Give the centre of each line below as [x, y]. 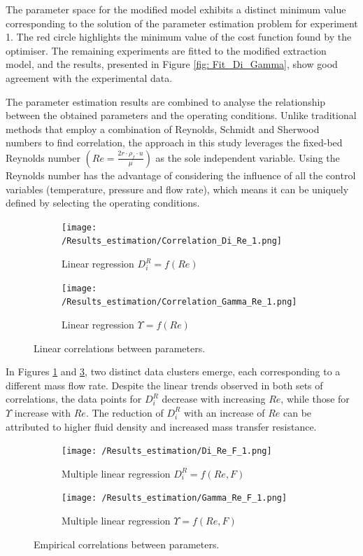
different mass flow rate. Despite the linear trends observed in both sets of [164, 385]
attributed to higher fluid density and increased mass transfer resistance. [161, 426]
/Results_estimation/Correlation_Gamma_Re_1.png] [179, 302]
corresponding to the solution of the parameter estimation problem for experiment [182, 23]
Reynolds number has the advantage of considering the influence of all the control [181, 175]
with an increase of [224, 412]
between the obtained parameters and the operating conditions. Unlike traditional [181, 115]
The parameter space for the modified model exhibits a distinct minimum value [176, 9]
